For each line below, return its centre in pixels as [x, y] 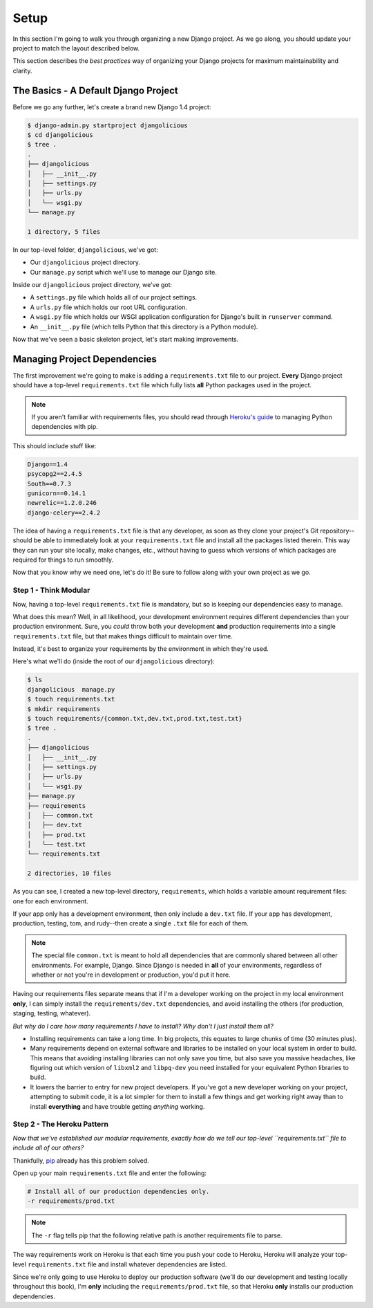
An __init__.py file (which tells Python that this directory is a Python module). [144, 326]
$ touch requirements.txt [71, 699]
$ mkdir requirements [64, 709]
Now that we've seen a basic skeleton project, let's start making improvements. [126, 340]
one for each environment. [51, 901]
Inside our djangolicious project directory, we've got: [93, 285]
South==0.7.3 [49, 483]
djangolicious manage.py [71, 689]
